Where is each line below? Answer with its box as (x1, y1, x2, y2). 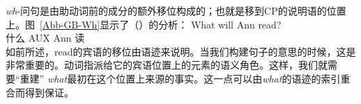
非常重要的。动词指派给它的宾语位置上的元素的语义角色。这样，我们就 (6, 58, 328, 72)
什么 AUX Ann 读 (6, 31, 85, 45)
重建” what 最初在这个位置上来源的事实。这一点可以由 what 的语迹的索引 (20, 71, 341, 85)
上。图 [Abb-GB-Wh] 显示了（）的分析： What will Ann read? (6, 17, 282, 31)
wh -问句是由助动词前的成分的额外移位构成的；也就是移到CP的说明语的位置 (6, 3, 346, 17)
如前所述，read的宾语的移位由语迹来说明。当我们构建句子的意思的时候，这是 (6, 44, 356, 58)
